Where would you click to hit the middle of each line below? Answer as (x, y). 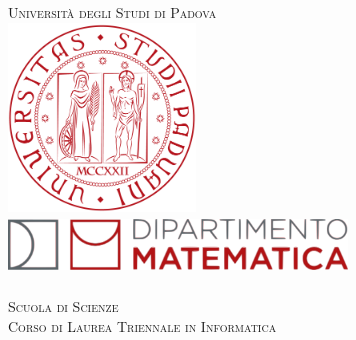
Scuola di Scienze (63, 306)
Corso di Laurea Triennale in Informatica (142, 325)
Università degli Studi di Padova (112, 12)
